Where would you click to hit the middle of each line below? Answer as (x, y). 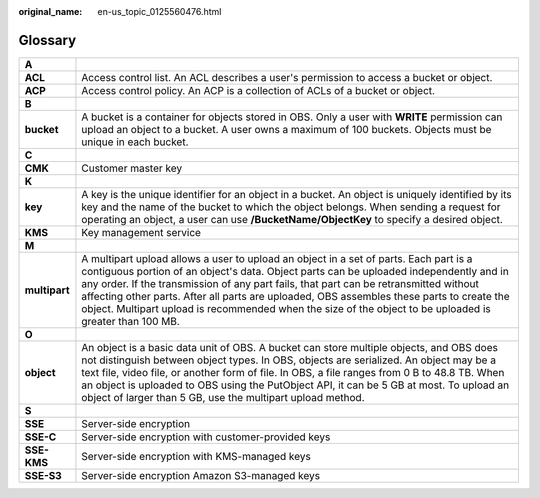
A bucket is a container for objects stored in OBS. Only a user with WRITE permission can (292, 117)
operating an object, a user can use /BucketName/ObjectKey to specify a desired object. (292, 219)
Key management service (141, 232)
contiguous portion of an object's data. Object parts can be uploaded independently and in (295, 271)
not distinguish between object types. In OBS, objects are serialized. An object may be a (289, 360)
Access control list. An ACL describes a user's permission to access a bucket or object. (287, 77)
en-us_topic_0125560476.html (159, 11)
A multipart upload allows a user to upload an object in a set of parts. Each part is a (277, 258)
